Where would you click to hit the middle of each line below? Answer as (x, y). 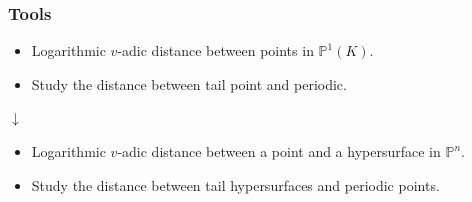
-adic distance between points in (215, 50)
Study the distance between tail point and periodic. (189, 83)
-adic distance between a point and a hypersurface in (279, 151)
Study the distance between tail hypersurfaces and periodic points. (235, 184)
